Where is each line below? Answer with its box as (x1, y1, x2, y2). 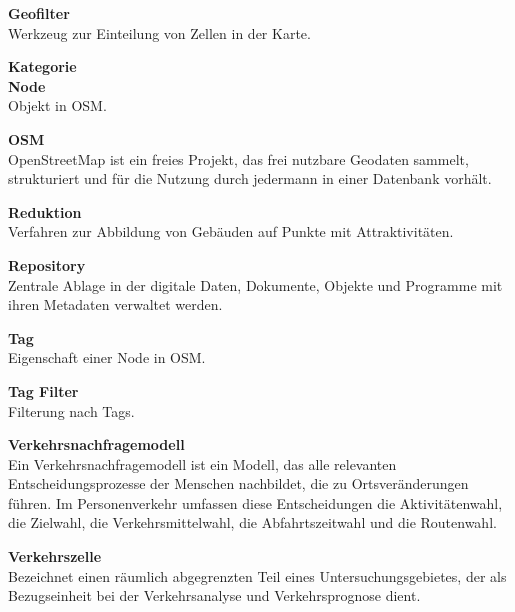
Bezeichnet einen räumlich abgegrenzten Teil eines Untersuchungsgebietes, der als (8, 565, 507, 586)
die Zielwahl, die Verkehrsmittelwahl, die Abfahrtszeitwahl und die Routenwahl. (8, 512, 497, 533)
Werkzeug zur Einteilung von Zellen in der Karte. (8, 22, 311, 43)
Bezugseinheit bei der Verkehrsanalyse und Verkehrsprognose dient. (8, 585, 421, 606)
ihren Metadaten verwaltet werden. (8, 294, 223, 315)
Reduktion (8, 201, 82, 222)
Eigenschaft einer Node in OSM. (8, 347, 206, 368)
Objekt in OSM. (8, 95, 107, 116)
